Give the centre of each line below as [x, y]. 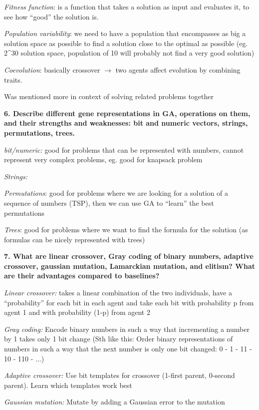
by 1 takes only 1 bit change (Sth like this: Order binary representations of [119, 339]
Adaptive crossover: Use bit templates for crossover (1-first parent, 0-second [120, 375]
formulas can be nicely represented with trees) [75, 239]
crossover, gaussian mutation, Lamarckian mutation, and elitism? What [129, 266]
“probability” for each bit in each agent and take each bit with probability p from [129, 302]
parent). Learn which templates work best [68, 385]
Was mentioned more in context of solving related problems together [109, 96]
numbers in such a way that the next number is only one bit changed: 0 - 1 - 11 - [128, 349]
